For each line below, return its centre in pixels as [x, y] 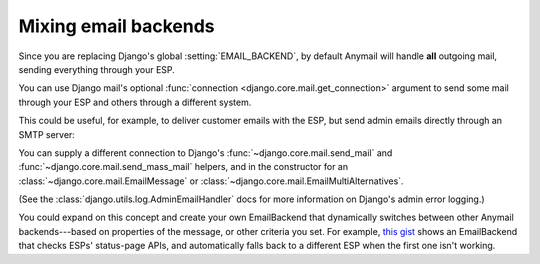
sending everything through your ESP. [96, 69]
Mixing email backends [116, 26]
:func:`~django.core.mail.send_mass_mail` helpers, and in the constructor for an [183, 167]
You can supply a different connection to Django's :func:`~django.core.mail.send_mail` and [205, 152]
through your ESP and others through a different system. [135, 102]
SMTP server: [46, 134]
